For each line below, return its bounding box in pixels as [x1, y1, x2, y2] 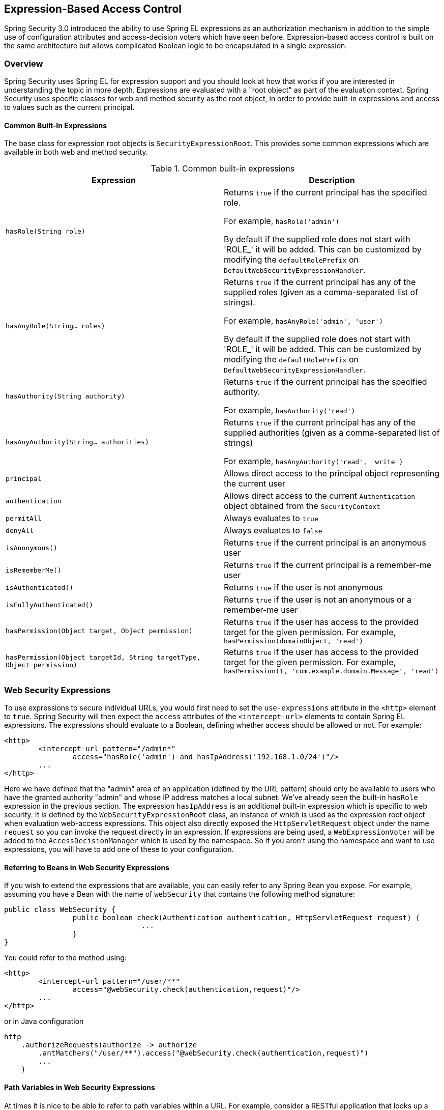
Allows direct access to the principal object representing [224, 468, 440, 479]
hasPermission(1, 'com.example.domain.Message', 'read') [224, 667, 439, 675]
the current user [224, 478, 285, 489]
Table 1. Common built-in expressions [151, 163, 295, 174]
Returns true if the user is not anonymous [224, 582, 383, 593]
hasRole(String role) [6, 227, 85, 235]
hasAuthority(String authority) [6, 392, 125, 400]
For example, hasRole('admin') [224, 216, 339, 226]
